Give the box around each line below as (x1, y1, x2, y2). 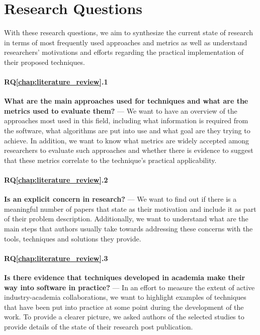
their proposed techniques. (4, 56, 85, 67)
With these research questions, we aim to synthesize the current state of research (4, 27, 253, 38)
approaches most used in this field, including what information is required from (4, 115, 248, 126)
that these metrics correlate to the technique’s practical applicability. (4, 154, 217, 165)
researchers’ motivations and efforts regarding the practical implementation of (4, 47, 244, 57)
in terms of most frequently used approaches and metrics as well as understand (4, 37, 247, 47)
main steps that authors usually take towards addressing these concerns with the (4, 223, 253, 234)
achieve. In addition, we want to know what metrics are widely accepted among (4, 135, 249, 145)
